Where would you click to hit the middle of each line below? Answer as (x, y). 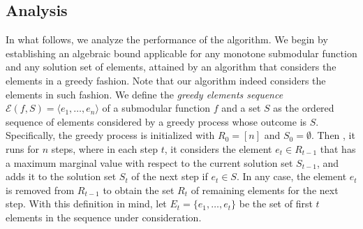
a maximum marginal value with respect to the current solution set (149, 162)
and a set (241, 108)
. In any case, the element (291, 176)
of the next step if (170, 176)
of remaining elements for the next (265, 190)
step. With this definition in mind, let (86, 204)
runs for (23, 148)
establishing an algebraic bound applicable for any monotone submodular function (181, 53)
